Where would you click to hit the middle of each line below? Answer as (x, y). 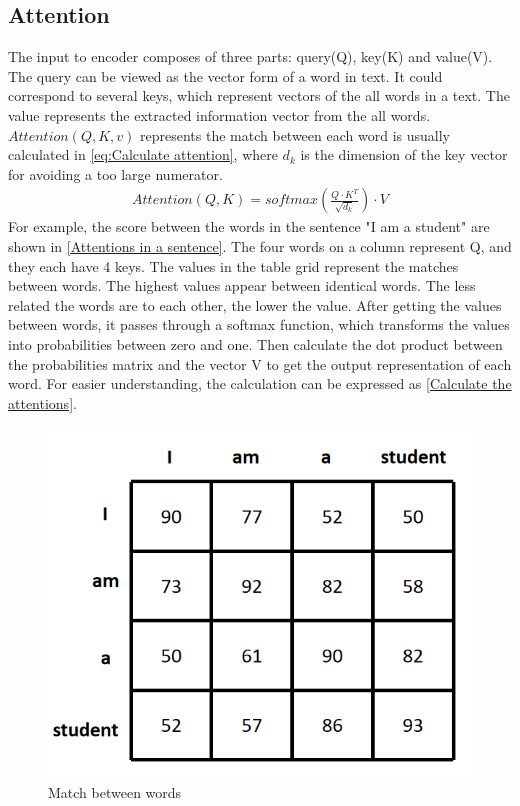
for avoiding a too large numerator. (115, 173)
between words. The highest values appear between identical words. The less (242, 285)
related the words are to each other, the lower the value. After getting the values (255, 304)
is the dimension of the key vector (404, 154)
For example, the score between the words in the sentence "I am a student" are (249, 226)
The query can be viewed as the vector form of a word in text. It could (225, 75)
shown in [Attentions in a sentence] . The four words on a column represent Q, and (260, 245)
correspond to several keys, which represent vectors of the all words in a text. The (259, 95)
